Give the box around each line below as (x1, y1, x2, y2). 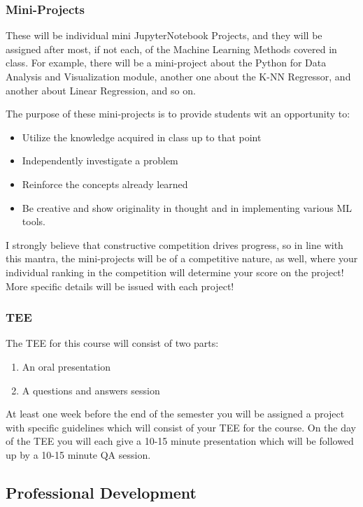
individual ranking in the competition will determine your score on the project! (6, 264, 344, 279)
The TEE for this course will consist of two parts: (6, 336, 219, 350)
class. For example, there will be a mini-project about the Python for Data (6, 55, 327, 70)
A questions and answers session (22, 383, 160, 397)
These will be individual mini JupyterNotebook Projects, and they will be (6, 28, 322, 43)
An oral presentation (22, 359, 111, 373)
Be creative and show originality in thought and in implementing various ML (22, 200, 353, 215)
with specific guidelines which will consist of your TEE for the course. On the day (6, 420, 357, 434)
